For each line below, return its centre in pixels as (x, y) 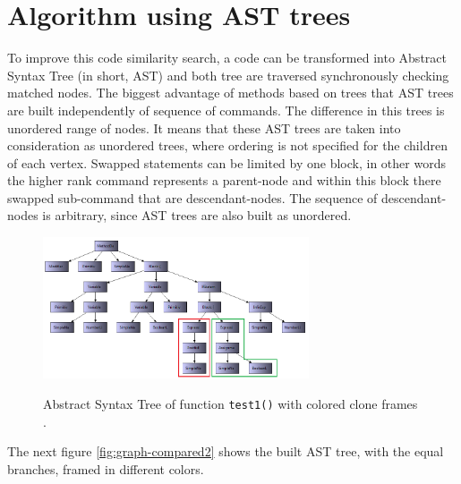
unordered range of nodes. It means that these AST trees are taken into (204, 127)
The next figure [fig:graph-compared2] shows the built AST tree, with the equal (226, 451)
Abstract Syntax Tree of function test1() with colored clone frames (230, 403)
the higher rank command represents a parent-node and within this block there (224, 180)
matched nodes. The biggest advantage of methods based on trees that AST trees (230, 93)
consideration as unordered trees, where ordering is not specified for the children (227, 145)
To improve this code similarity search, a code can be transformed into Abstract (227, 58)
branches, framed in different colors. (106, 468)
